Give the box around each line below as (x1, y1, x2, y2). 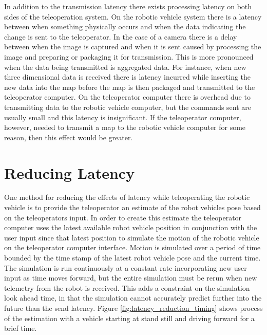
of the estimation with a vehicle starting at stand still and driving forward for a (4, 312, 255, 323)
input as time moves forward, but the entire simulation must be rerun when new (4, 272, 257, 283)
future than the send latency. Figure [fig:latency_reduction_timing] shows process (4, 302, 263, 313)
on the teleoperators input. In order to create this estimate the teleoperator (4, 212, 242, 222)
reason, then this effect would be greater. (4, 132, 133, 142)
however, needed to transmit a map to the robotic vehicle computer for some (4, 122, 246, 133)
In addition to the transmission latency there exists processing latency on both (4, 1, 252, 11)
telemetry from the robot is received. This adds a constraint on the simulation (4, 282, 250, 293)
